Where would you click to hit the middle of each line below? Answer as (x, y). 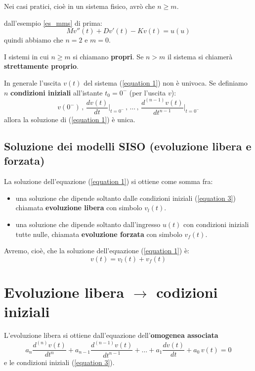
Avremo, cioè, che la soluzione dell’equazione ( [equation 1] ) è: (97, 251)
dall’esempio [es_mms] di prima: (53, 23)
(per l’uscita (148, 92)
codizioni (187, 292)
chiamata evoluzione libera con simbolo (79, 208)
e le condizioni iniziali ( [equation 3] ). (59, 362)
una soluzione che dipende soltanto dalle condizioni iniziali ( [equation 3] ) (126, 198)
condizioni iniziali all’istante (57, 92)
